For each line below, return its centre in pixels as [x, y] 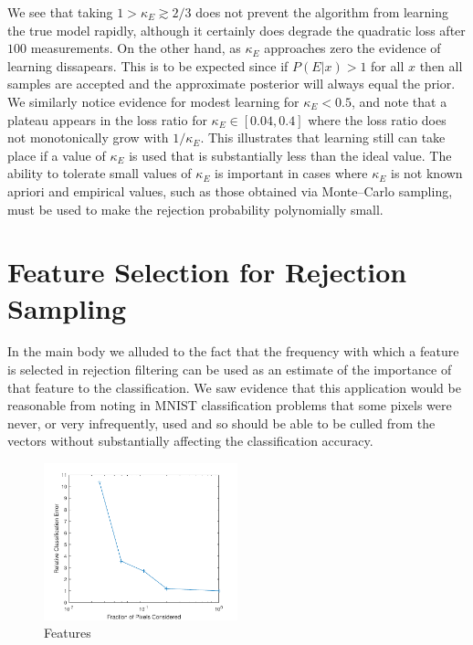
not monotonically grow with [88, 137]
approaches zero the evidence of [352, 48]
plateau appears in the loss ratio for [107, 119]
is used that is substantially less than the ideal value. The [290, 155]
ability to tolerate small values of [100, 173]
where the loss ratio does [377, 119]
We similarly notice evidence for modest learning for [153, 101]
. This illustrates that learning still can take [323, 137]
